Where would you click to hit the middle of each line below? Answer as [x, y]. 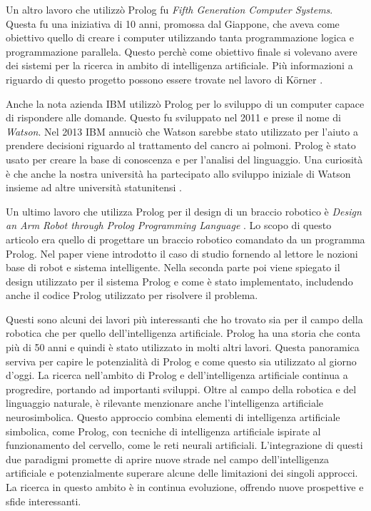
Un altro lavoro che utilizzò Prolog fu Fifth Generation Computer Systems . [169, 9]
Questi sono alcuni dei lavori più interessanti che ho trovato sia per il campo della [184, 319]
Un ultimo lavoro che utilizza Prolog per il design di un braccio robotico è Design [184, 211]
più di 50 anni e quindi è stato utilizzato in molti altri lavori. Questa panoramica [183, 347]
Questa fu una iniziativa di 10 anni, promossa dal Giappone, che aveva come [173, 23]
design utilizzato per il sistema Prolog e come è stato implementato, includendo [179, 281]
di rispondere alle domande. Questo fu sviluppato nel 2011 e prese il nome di [173, 117]
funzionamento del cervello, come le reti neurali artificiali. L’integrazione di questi [184, 445]
